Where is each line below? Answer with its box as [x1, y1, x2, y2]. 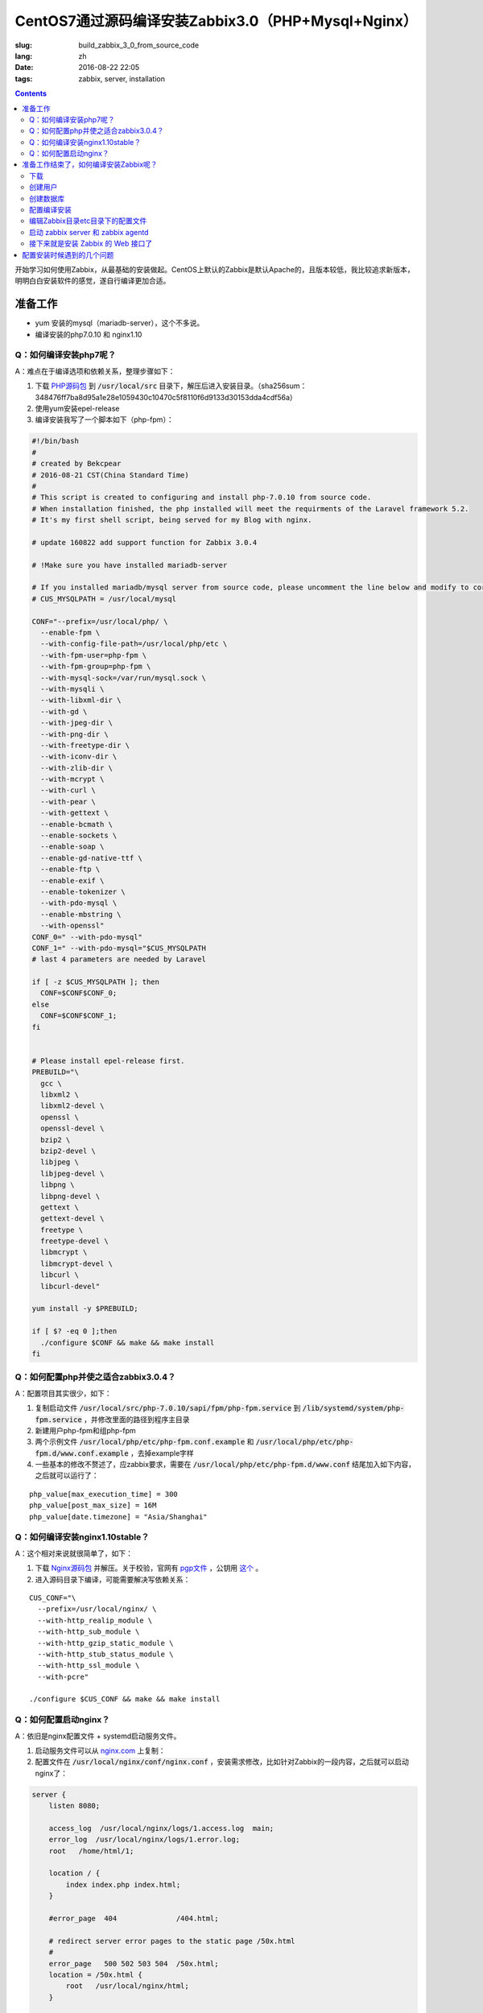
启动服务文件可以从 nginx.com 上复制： [35, 1746, 166, 1755]
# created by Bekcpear [31, 459, 122, 469]
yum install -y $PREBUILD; [31, 1304, 138, 1313]
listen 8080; [48, 1801, 101, 1811]
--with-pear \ [40, 797, 97, 806]
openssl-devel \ [40, 1124, 105, 1133]
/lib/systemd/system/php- [302, 1403, 405, 1413]
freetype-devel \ [40, 1237, 109, 1246]
